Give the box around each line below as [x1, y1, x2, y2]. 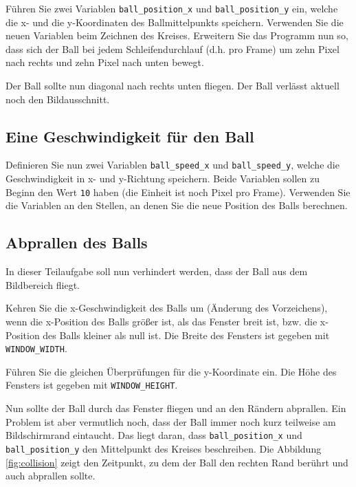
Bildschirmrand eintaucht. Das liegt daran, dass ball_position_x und [5, 428, 302, 442]
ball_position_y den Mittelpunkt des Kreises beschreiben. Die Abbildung [5, 441, 322, 455]
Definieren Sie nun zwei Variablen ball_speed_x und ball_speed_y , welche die [5, 158, 340, 172]
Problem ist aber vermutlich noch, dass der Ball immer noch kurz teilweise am [5, 414, 336, 429]
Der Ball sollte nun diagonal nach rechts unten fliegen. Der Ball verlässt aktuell [5, 78, 340, 93]
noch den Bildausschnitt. [5, 91, 110, 106]
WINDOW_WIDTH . [5, 341, 67, 356]
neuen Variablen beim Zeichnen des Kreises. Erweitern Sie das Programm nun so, [5, 28, 348, 43]
